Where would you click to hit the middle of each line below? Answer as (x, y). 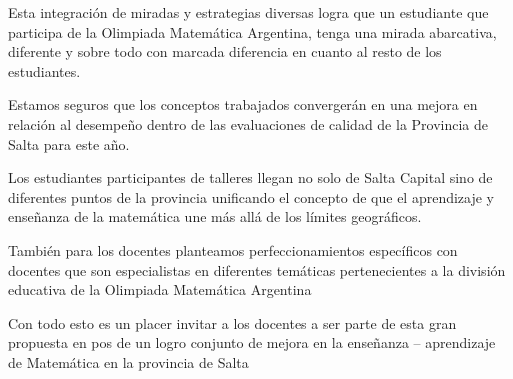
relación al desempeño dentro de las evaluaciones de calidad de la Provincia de (248, 123)
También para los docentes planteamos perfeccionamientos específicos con (233, 249)
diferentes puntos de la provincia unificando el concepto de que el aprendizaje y (251, 196)
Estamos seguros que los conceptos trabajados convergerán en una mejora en (243, 104)
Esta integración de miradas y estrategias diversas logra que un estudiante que (248, 12)
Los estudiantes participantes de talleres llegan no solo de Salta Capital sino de (250, 177)
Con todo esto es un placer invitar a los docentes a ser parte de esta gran (232, 322)
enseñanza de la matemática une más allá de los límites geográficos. (215, 216)
